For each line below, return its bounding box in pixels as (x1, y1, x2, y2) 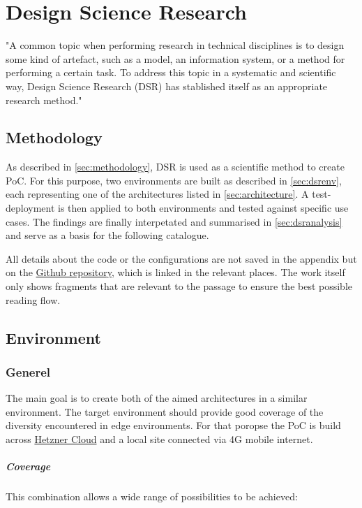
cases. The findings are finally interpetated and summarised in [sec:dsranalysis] (6, 214, 342, 228)
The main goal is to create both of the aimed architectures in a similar (6, 391, 308, 405)
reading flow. (6, 292, 61, 307)
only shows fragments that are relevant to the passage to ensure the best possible (6, 279, 353, 293)
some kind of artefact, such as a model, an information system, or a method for (6, 51, 345, 66)
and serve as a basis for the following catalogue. (6, 228, 209, 242)
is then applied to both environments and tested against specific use (58, 201, 349, 215)
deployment (6, 201, 55, 215)
